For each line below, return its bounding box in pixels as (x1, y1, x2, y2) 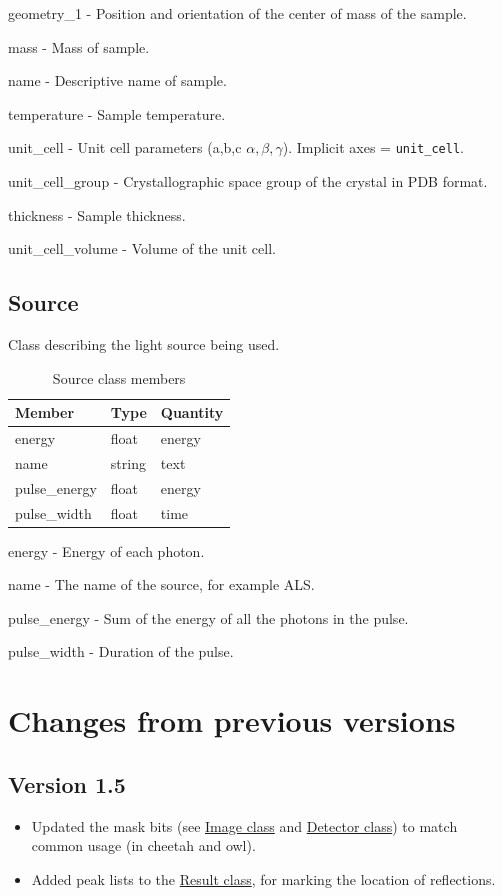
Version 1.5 (8, 768, 126, 799)
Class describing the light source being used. (8, 334, 280, 355)
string (110, 452, 146, 473)
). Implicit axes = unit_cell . (282, 137, 464, 158)
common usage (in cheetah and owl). (31, 835, 256, 856)
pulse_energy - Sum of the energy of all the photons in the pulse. (8, 607, 409, 628)
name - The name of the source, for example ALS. (8, 574, 315, 595)
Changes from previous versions (8, 700, 456, 741)
